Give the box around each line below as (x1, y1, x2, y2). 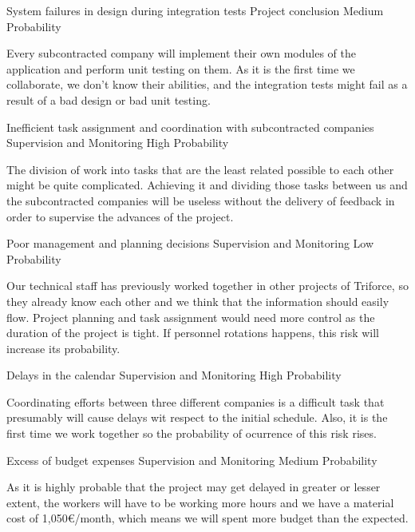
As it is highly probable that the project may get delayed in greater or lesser (6, 478, 381, 495)
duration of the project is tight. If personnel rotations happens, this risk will (6, 324, 379, 341)
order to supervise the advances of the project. (6, 208, 234, 224)
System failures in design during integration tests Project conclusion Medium (6, 2, 384, 18)
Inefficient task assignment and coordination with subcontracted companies (6, 118, 374, 135)
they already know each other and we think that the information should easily (6, 292, 389, 309)
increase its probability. (6, 339, 121, 356)
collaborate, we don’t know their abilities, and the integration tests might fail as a (6, 76, 408, 93)
